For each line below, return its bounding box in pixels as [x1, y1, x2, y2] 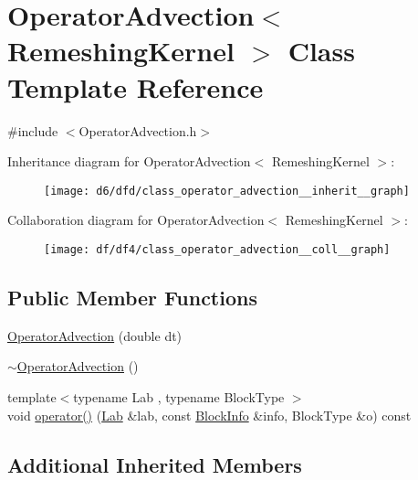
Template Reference [7, 68, 264, 105]
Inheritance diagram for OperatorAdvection [7, 152, 251, 171]
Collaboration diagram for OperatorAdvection [7, 210, 265, 229]
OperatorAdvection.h [78, 121, 197, 140]
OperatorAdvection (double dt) [7, 325, 183, 345]
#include [7, 121, 58, 140]
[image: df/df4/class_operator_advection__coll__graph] [44, 242, 391, 256]
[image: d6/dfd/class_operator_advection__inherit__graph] [44, 184, 410, 197]
